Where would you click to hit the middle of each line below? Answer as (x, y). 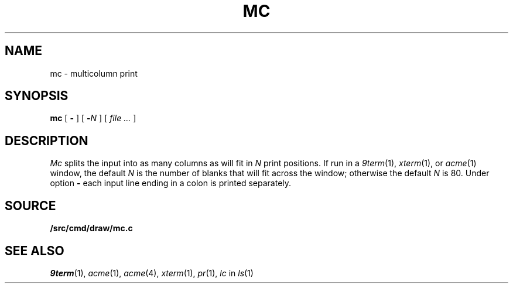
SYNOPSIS (37, 96)
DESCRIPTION (47, 140)
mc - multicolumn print (94, 73)
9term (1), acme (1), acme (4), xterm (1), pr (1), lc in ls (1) (152, 273)
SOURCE (30, 205)
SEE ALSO (35, 251)
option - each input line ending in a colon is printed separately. (171, 183)
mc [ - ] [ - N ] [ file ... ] (93, 118)
